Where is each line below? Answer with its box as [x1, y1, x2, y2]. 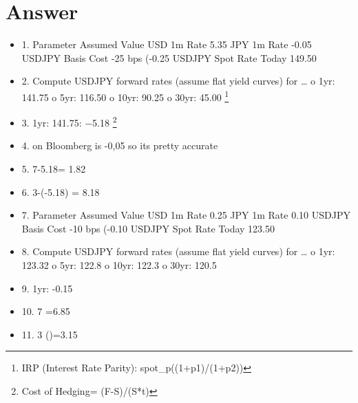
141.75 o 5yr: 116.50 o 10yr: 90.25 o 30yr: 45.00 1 [21, 87, 229, 104]
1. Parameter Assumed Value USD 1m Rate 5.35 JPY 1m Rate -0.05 [21, 37, 312, 52]
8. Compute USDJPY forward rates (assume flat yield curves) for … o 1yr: [21, 244, 335, 259]
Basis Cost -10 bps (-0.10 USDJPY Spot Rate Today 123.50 [21, 221, 275, 235]
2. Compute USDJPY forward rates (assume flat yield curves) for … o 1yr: [21, 74, 335, 88]
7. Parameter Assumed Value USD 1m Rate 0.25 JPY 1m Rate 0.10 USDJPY [21, 208, 350, 222]
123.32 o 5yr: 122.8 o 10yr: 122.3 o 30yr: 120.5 [21, 257, 217, 272]
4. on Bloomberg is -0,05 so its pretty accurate [21, 138, 218, 153]
